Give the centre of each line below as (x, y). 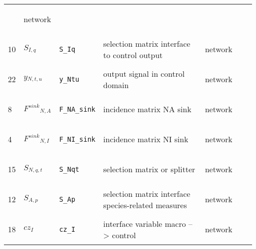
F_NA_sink (77, 109)
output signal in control (144, 73)
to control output (133, 55)
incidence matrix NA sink (147, 109)
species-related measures (145, 205)
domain (116, 85)
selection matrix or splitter (149, 169)
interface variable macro (144, 223)
